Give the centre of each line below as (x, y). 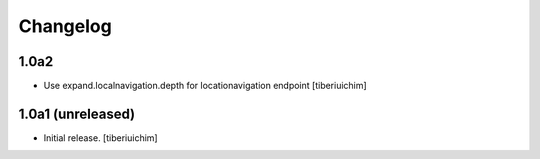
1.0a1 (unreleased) (77, 113)
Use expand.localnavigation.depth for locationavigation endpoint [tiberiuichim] (205, 86)
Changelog (65, 26)
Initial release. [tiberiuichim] (101, 137)
